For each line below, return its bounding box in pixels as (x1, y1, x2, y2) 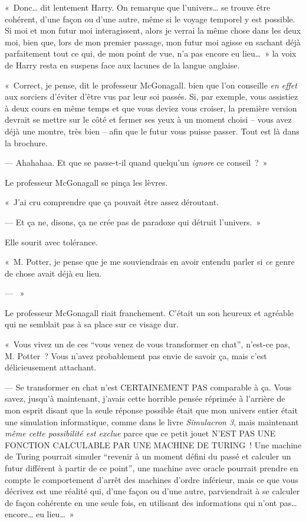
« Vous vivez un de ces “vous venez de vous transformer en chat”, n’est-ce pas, (5, 338, 290, 350)
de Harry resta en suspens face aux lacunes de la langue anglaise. (5, 58, 240, 71)
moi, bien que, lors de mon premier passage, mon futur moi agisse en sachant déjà (5, 35, 301, 48)
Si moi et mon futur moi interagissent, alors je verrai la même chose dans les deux (5, 24, 301, 37)
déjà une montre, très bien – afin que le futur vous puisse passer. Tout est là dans (5, 124, 300, 137)
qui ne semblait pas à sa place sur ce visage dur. (5, 318, 179, 330)
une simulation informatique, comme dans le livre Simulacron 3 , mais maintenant (5, 415, 299, 428)
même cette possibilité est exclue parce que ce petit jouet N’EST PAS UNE (5, 427, 276, 439)
